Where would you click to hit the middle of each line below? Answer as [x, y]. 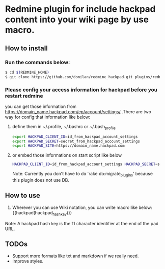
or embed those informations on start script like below [67, 155]
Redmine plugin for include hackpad [80, 9]
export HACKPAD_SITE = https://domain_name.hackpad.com [68, 146]
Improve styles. [28, 261]
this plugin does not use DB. [41, 180]
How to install [27, 48]
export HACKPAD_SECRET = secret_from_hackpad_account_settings [76, 141]
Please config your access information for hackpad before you [81, 90]
